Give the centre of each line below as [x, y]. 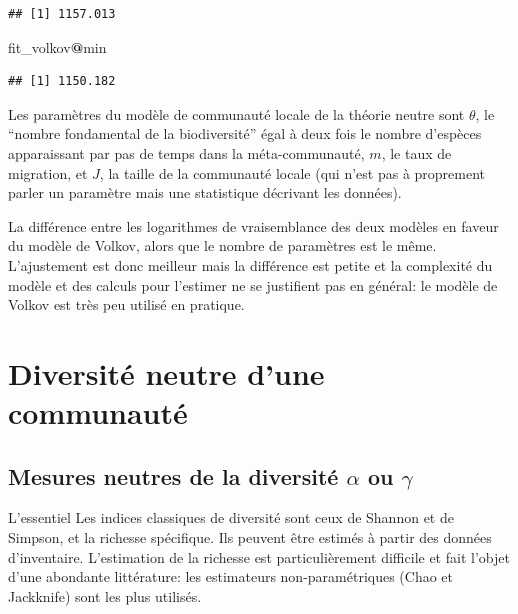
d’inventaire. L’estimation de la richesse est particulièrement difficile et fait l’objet [259, 556]
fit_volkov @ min [57, 46]
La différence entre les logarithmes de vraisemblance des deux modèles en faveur [253, 225]
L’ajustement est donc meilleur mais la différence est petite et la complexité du [250, 264]
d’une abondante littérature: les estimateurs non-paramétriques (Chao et [231, 576]
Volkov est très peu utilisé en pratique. [126, 304]
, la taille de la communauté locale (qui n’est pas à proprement [292, 172]
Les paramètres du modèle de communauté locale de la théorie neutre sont [236, 113]
